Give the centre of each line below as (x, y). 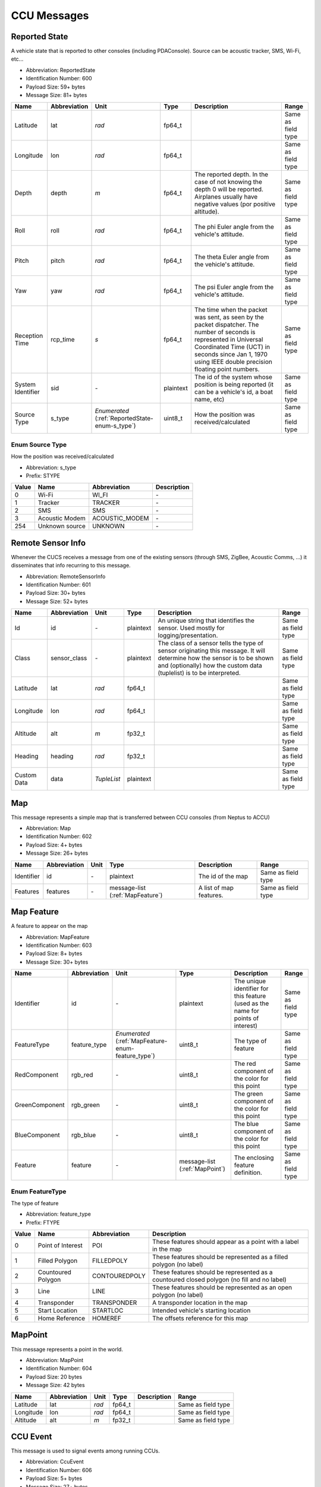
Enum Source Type (39, 444)
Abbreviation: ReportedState (61, 70)
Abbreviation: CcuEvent (55, 1462)
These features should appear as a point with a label (226, 1242)
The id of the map (223, 876)
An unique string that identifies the (206, 620)
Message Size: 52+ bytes (57, 601)
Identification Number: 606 (59, 1470)
